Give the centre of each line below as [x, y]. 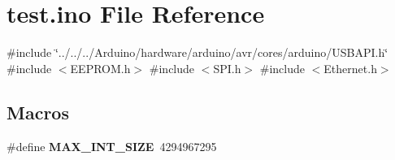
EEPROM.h [100, 68]
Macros [38, 112]
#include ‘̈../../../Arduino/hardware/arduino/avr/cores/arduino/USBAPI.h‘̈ [197, 52]
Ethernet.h [350, 68]
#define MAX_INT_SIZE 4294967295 [112, 146]
